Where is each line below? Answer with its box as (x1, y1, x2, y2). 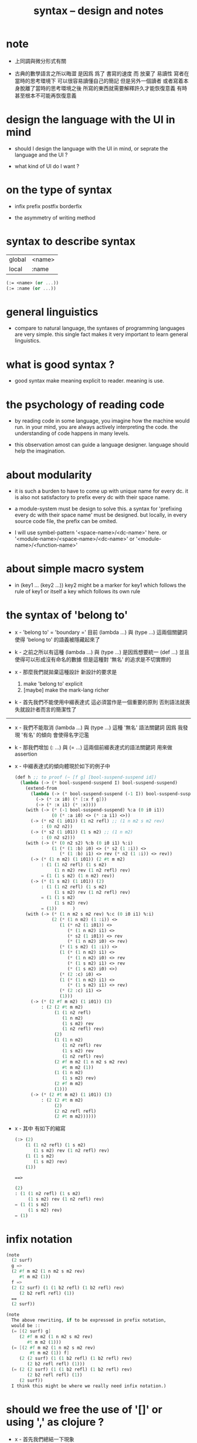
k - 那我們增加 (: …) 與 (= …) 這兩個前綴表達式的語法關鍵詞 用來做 (14, 744, 173, 751)
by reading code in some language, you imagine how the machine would (14, 417, 190, 424)
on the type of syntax (6, 184, 113, 197)
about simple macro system (6, 562, 145, 576)
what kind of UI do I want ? (14, 162, 80, 169)
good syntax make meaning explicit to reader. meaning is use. (14, 377, 165, 384)
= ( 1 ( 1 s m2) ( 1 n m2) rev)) (40, 873, 115, 879)
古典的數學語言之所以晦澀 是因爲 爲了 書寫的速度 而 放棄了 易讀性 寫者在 (14, 69, 189, 77)
